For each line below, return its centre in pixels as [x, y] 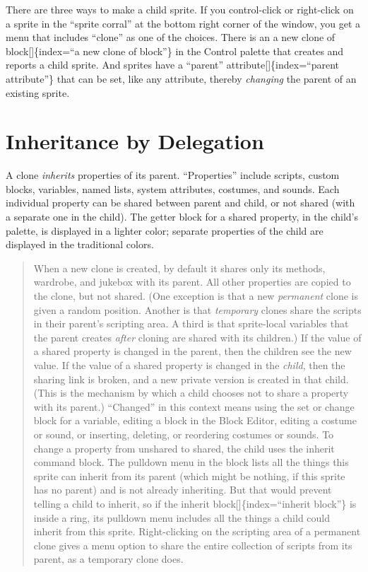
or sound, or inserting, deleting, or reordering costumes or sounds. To [184, 434]
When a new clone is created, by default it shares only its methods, [179, 268]
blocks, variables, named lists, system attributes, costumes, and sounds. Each [173, 188]
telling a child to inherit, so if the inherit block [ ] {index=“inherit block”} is [195, 503]
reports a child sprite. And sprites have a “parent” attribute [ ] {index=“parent [172, 65]
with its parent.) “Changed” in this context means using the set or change [194, 406]
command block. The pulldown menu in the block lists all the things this [191, 462]
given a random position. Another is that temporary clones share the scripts [197, 309]
